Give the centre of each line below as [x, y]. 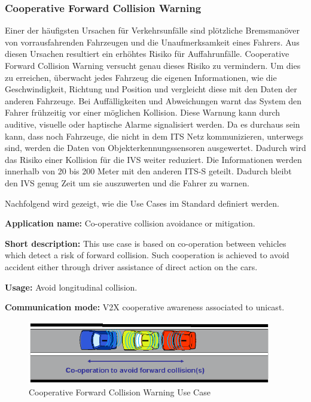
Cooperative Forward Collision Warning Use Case [120, 392]
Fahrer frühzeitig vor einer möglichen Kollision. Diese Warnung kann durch [143, 112]
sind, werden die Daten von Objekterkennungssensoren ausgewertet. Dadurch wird [155, 148]
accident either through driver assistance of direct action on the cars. [131, 266]
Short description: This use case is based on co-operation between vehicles [146, 243]
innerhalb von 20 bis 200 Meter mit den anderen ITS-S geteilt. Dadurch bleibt [148, 171]
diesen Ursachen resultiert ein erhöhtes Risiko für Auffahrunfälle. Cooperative [147, 54]
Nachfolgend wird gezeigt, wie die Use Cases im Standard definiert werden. [142, 203]
